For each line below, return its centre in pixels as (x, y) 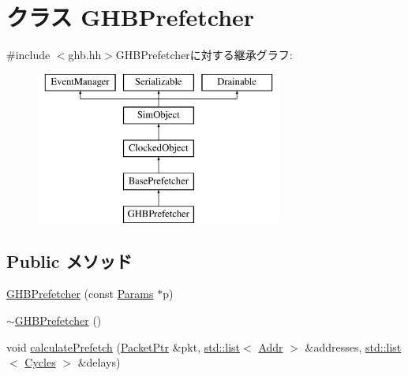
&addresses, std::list (353, 346)
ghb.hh (85, 55)
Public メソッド (69, 261)
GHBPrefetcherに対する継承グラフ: (204, 55)
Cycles (40, 362)
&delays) (99, 362)
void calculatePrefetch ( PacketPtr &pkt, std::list (124, 346)
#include (28, 55)
